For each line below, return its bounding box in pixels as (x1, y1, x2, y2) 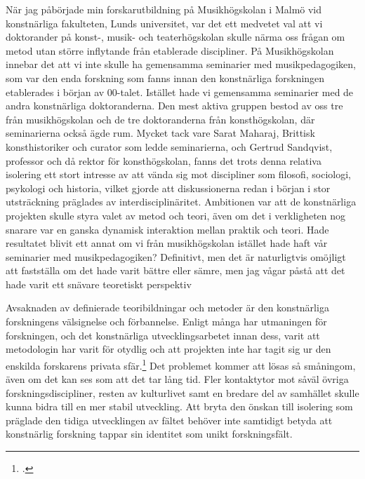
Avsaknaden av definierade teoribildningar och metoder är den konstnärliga (6, 300, 329, 315)
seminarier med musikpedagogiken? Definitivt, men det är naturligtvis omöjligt (6, 249, 346, 264)
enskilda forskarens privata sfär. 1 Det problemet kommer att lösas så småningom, (6, 356, 356, 372)
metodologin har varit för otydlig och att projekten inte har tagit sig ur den (6, 342, 331, 356)
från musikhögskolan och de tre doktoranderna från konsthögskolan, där (6, 112, 315, 126)
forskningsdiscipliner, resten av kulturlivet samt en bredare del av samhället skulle (6, 385, 359, 400)
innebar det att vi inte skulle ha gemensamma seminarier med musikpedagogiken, (6, 57, 356, 72)
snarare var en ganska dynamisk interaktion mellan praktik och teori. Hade (6, 222, 329, 236)
